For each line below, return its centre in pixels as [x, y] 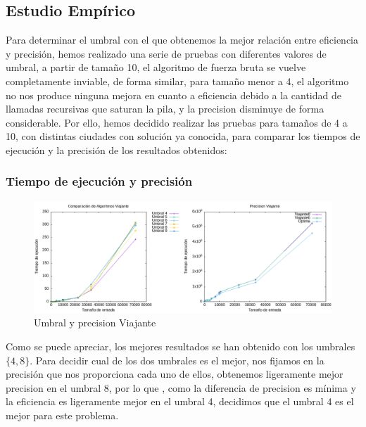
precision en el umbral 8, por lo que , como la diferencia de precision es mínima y [181, 387]
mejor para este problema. [62, 415]
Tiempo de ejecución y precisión [99, 181]
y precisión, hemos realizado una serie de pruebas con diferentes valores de [166, 53]
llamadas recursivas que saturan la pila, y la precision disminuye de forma [165, 109]
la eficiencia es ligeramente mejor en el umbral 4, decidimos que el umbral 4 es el [180, 401]
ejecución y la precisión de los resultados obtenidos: [116, 149]
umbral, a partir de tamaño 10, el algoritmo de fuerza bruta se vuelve [156, 67]
